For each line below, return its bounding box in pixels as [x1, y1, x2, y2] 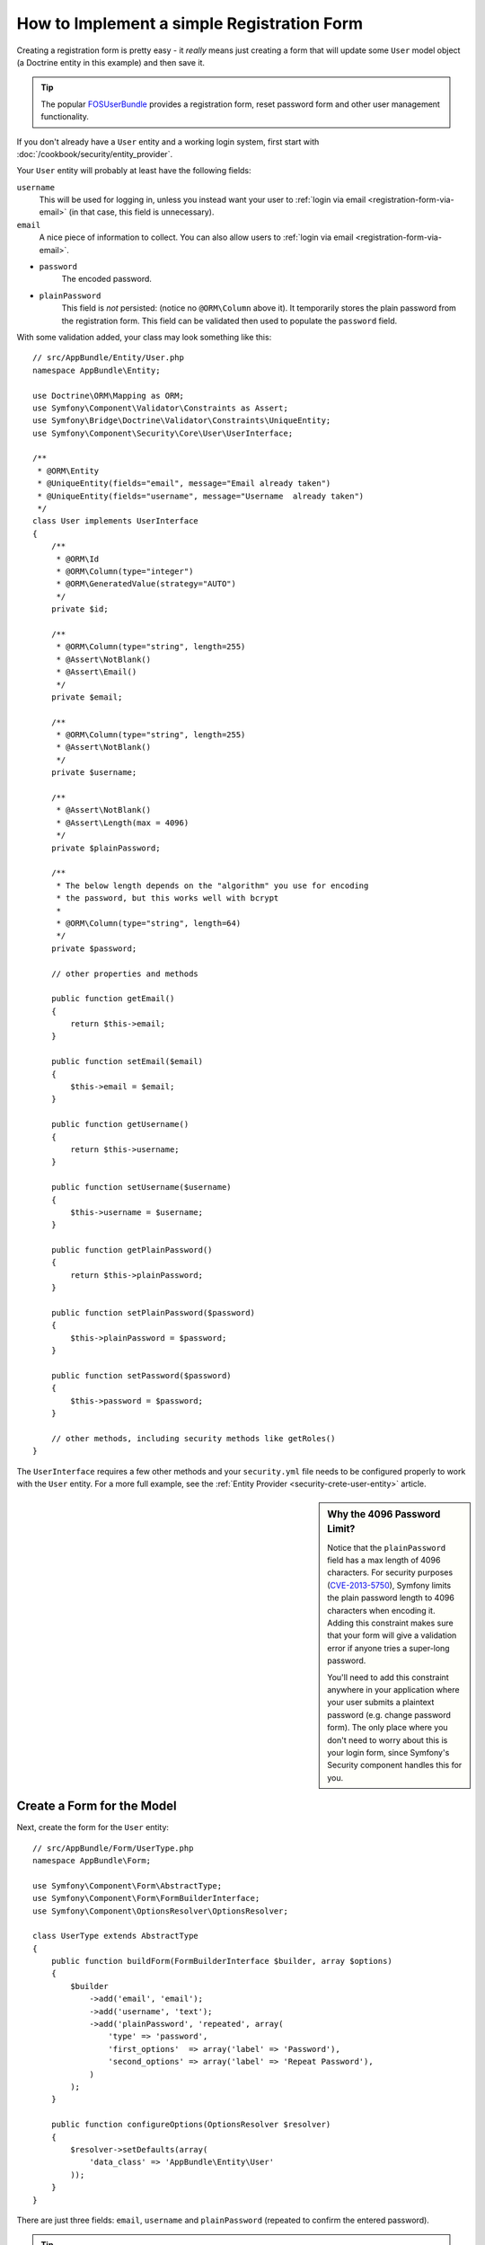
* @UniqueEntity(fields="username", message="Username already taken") [37, 490, 365, 501]
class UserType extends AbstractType [32, 1931, 199, 1941]
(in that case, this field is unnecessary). [68, 207, 215, 217]
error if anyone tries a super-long [327, 1642, 450, 1653]
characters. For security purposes [327, 1567, 454, 1578]
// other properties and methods [50, 968, 199, 979]
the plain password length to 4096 [327, 1592, 455, 1603]
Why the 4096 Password [327, 1508, 441, 1520]
